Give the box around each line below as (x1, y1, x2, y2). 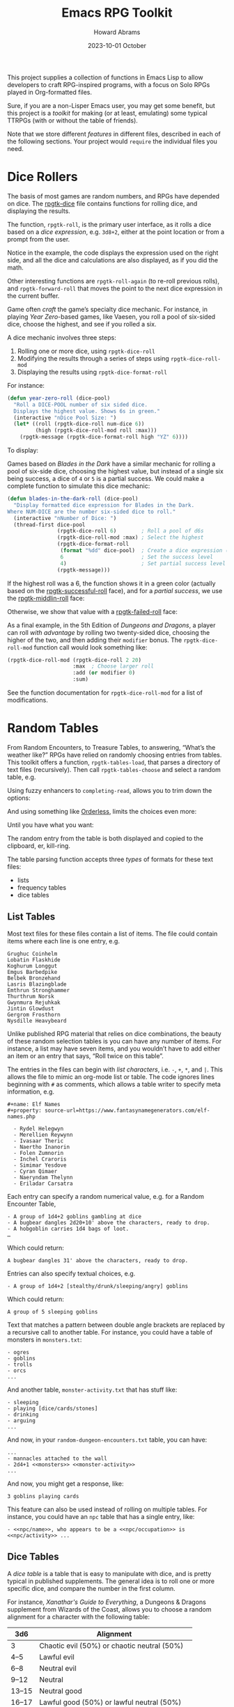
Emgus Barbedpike (7, 968, 58, 975)
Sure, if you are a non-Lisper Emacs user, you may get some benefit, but (7, 101, 216, 109)
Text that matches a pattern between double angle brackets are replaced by (7, 1321, 225, 1329)
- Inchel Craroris (13, 1156, 68, 1163)
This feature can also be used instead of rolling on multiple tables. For (7, 1505, 208, 1513)
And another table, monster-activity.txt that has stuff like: (7, 1385, 178, 1394)
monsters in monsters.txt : (7, 1335, 82, 1344)
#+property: (7, 1107, 42, 1114)
